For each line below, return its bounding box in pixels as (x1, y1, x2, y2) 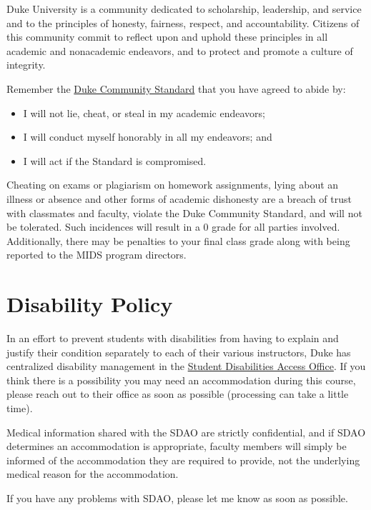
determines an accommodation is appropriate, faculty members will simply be (6, 439, 347, 454)
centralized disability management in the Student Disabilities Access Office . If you (6, 359, 366, 374)
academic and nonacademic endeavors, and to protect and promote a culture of (6, 43, 353, 58)
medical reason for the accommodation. (6, 466, 179, 481)
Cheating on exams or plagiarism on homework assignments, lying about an (6, 177, 339, 192)
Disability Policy (6, 289, 173, 319)
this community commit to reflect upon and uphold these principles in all (6, 29, 328, 44)
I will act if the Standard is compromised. (23, 153, 207, 168)
